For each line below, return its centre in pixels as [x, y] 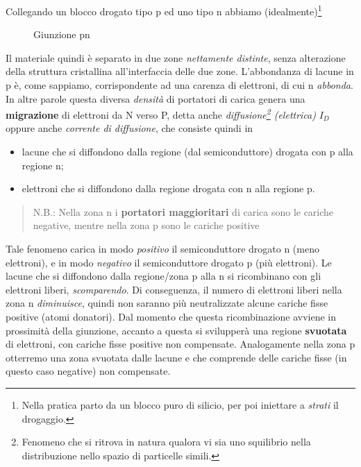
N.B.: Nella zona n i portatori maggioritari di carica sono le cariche [183, 211]
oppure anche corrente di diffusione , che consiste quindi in [129, 128]
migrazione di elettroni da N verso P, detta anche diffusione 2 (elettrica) [161, 113]
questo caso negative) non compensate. [88, 371]
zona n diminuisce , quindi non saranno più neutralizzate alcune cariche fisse [167, 303]
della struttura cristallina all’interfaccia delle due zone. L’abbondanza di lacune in [180, 71]
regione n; [43, 165]
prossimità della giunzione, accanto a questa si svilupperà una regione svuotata [176, 330]
